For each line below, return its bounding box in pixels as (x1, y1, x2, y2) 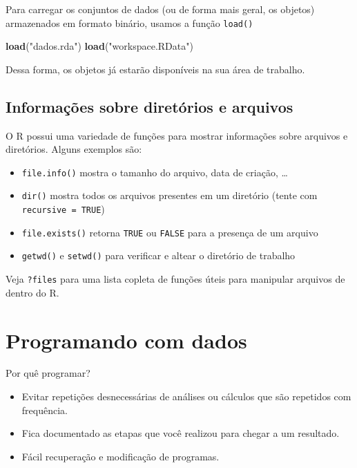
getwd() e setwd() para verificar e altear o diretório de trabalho (21, 248, 296, 263)
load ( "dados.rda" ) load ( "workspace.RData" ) (6, 39, 193, 53)
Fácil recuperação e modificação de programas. (21, 449, 220, 463)
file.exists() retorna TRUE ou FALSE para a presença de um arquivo (21, 225, 318, 239)
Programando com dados (6, 326, 247, 354)
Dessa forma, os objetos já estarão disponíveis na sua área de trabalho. (6, 62, 305, 76)
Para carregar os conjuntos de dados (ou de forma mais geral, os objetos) (6, 2, 315, 16)
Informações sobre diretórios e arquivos (6, 95, 293, 117)
